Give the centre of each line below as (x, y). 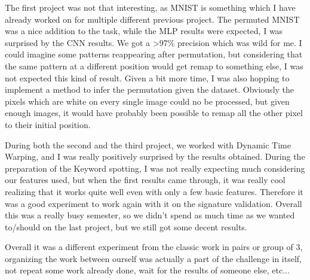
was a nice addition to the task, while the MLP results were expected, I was (144, 31)
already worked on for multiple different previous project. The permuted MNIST (152, 19)
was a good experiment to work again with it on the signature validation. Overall (154, 203)
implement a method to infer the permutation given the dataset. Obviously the (150, 89)
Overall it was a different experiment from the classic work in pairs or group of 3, (154, 247)
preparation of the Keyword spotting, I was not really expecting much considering (155, 168)
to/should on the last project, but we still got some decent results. (126, 226)
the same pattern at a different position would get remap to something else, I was (154, 66)
